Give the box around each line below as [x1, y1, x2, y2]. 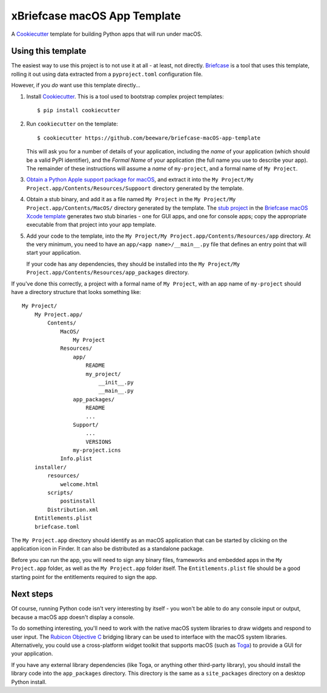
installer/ [34, 464, 67, 470]
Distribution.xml [47, 506, 99, 513]
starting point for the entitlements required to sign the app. [11, 573, 157, 580]
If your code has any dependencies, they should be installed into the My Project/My [26, 260, 240, 267]
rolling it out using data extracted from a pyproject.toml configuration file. [11, 70, 203, 78]
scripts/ [47, 489, 73, 497]
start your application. [26, 249, 81, 256]
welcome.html [60, 481, 99, 487]
